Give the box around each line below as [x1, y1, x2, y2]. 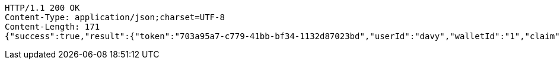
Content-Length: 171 [5, 22, 100, 31]
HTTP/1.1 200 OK [5, 3, 80, 12]
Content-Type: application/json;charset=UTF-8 [5, 12, 225, 22]
